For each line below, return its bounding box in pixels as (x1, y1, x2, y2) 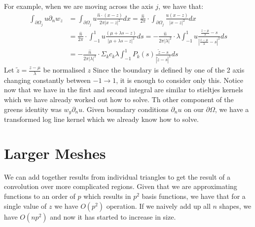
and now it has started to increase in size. (50, 211, 176, 222)
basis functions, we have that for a (142, 190, 246, 201)
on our (184, 104, 204, 114)
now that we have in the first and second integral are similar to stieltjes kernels (4, 84, 243, 95)
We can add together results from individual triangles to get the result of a (4, 171, 231, 182)
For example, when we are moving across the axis (4, 1, 153, 11)
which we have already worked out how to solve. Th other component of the (4, 94, 234, 105)
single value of (4, 200, 47, 211)
